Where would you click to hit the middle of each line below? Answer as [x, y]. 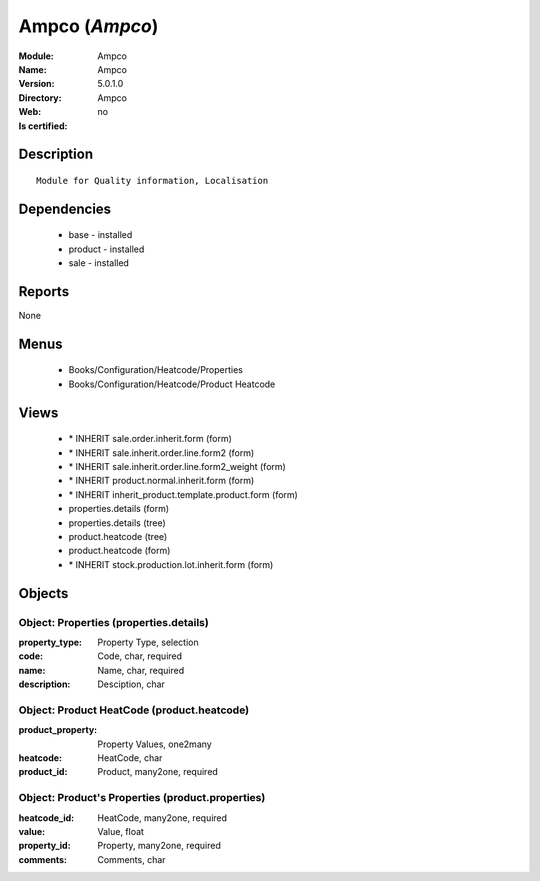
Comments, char [131, 859]
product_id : [43, 772]
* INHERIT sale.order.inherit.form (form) [150, 439]
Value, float [121, 831]
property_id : [44, 846]
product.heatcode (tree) [118, 536]
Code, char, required [140, 656]
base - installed [100, 235]
